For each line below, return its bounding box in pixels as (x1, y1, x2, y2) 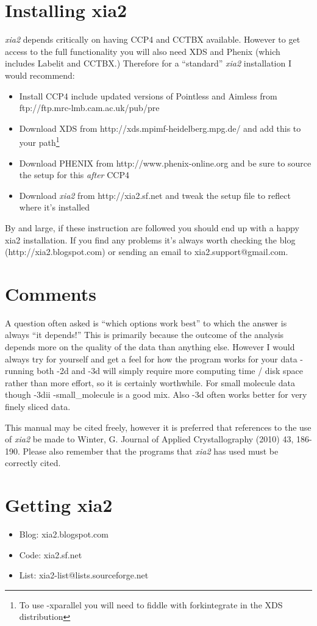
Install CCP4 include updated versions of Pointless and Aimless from (19, 89, 277, 102)
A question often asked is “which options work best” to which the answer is (5, 316, 287, 329)
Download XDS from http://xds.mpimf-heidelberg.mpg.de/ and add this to (19, 121, 301, 134)
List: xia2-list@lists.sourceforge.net (19, 569, 149, 581)
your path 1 (19, 134, 60, 148)
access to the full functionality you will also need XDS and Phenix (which (5, 45, 280, 57)
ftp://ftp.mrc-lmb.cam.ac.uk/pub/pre (19, 101, 160, 114)
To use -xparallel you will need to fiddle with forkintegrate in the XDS (19, 598, 283, 611)
